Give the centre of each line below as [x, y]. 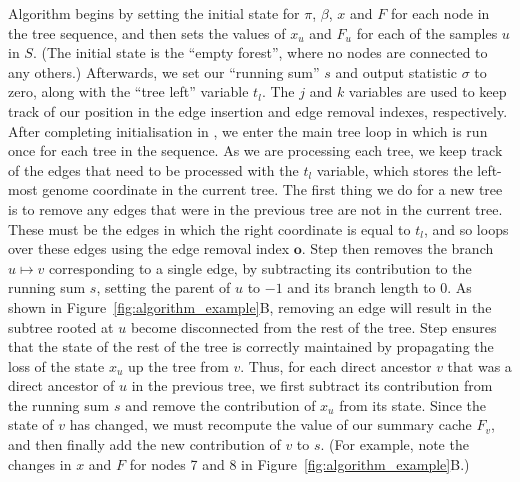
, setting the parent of [163, 287]
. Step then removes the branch [397, 248]
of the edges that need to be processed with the [153, 169]
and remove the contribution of [220, 404]
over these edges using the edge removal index [149, 248]
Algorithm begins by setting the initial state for [154, 13]
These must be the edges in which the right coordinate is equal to [209, 228]
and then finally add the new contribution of [144, 444]
